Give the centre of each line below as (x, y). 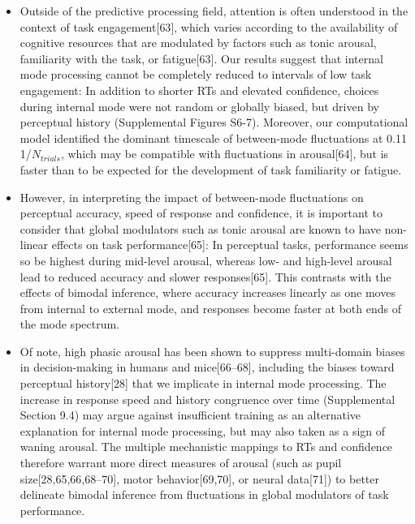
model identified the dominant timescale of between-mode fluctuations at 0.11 (213, 137)
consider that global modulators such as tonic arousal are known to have (201, 228)
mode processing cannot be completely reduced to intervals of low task (196, 74)
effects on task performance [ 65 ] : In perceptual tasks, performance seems (230, 245)
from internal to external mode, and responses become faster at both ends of (210, 308)
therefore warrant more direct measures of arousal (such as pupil (181, 463)
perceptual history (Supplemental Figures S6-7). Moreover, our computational (214, 122)
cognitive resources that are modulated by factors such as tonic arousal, (198, 43)
